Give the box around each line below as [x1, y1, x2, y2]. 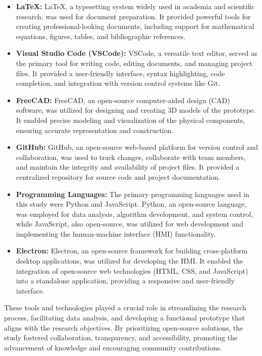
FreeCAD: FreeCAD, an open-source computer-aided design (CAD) [16, 94, 230, 105]
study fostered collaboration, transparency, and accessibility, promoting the [4, 332, 238, 343]
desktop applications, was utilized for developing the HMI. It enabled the [16, 255, 243, 266]
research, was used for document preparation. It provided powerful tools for [16, 11, 251, 21]
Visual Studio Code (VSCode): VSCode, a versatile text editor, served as [16, 48, 257, 58]
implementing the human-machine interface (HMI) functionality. [16, 228, 216, 239]
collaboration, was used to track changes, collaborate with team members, [16, 151, 246, 162]
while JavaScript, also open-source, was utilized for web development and [16, 218, 243, 229]
